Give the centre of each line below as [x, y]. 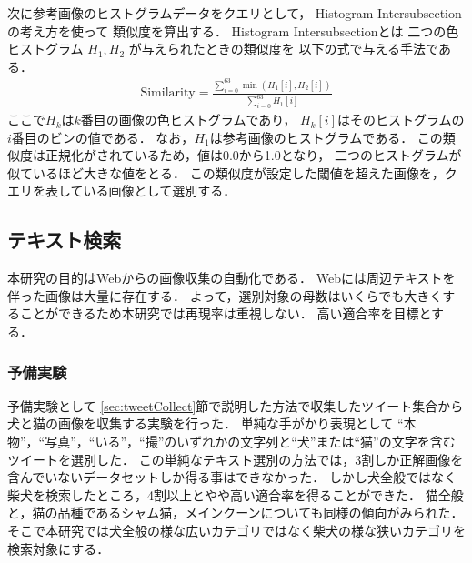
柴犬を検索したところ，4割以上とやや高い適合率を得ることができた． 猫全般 [236, 494]
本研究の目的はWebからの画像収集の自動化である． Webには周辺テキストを [231, 278]
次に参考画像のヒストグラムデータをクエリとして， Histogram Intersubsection [235, 13]
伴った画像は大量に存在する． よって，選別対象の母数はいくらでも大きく [225, 295]
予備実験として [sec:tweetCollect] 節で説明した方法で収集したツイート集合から [236, 405]
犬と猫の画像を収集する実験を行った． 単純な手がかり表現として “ [206, 423]
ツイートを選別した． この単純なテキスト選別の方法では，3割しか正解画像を [236, 459]
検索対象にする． [59, 548]
